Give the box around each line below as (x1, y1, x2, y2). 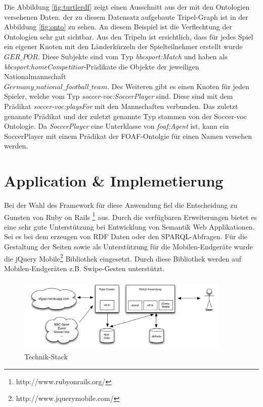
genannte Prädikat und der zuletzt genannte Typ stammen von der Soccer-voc (4, 110, 247, 121)
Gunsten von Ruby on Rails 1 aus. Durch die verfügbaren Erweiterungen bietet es (4, 210, 257, 222)
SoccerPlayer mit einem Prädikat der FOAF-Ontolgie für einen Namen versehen (4, 130, 252, 141)
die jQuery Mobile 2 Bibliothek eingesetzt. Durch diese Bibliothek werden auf (4, 251, 242, 264)
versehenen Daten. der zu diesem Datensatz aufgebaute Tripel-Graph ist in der (4, 11, 248, 22)
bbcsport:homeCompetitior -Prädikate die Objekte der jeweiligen (4, 61, 199, 71)
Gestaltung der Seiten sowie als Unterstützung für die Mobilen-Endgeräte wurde (4, 241, 253, 252)
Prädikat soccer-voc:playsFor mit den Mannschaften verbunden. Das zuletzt (4, 100, 238, 111)
